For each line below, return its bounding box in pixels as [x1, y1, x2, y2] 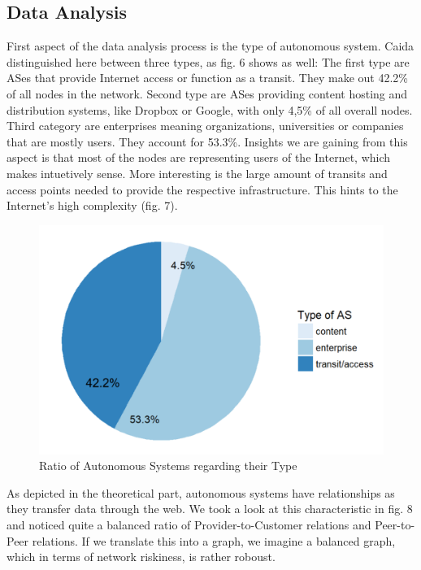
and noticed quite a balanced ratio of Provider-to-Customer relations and [7, 516, 371, 533]
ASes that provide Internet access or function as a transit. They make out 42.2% [7, 69, 409, 86]
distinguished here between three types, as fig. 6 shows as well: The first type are [7, 53, 410, 70]
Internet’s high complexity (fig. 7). [7, 197, 178, 214]
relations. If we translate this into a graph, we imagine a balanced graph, [32, 532, 396, 549]
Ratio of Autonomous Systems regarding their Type [39, 457, 297, 474]
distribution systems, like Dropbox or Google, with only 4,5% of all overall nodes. [7, 101, 413, 118]
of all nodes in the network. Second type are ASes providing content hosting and [7, 85, 408, 102]
